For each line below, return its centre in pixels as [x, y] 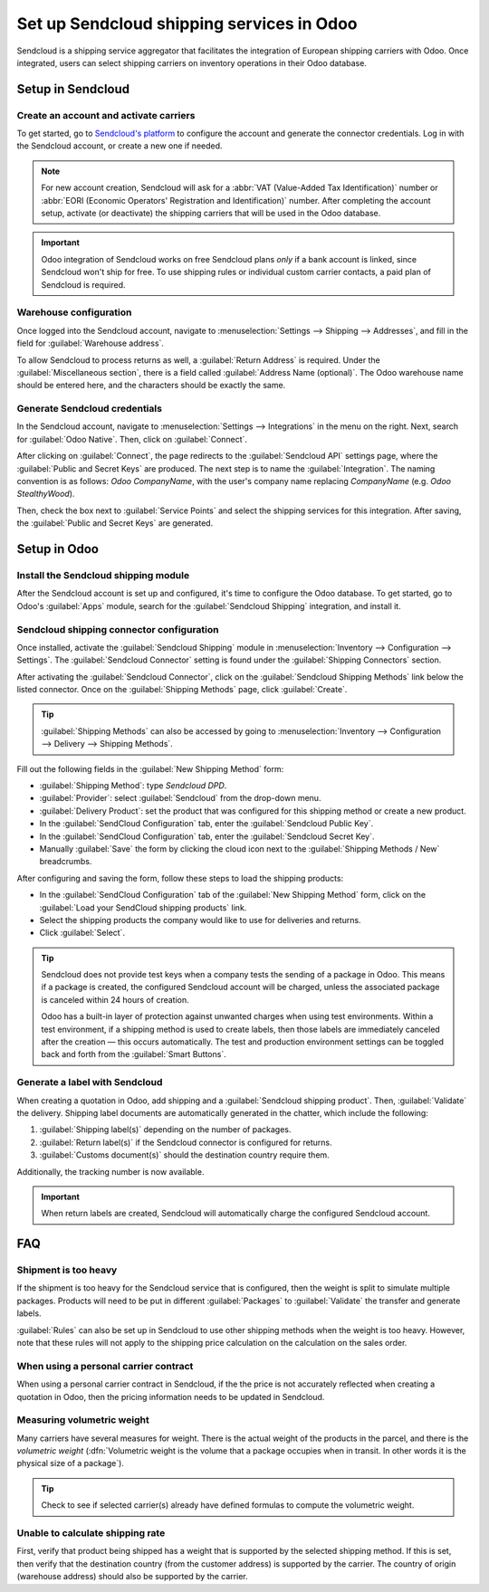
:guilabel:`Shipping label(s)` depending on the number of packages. [165, 1130]
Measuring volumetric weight [83, 1420]
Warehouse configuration [74, 312]
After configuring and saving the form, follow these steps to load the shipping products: [180, 878]
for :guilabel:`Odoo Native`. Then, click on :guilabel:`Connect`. [132, 439]
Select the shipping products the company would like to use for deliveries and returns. [200, 920]
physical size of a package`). [70, 1463]
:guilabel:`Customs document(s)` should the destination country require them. [184, 1155]
